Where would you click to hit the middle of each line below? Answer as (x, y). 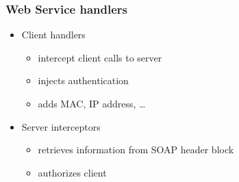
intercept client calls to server (100, 57)
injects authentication (83, 80)
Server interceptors (61, 126)
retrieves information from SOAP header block (136, 149)
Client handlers (53, 35)
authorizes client (72, 172)
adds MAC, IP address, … (92, 103)
